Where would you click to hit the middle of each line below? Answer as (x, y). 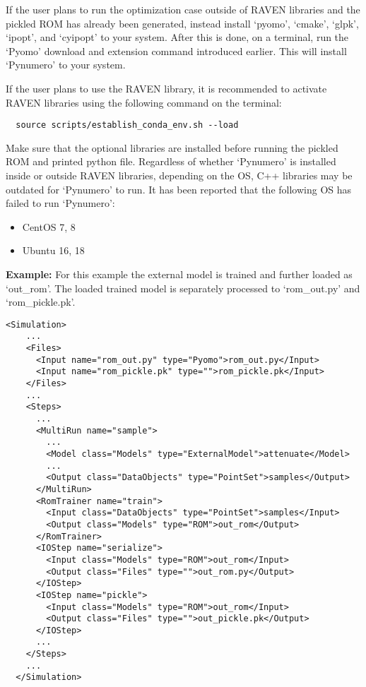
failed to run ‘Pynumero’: (60, 203)
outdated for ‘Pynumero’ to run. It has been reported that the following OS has (179, 189)
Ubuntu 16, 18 (53, 250)
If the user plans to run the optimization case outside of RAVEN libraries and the (183, 9)
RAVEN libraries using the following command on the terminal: (144, 102)
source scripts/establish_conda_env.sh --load (127, 125)
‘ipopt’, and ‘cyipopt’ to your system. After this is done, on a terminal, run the (177, 37)
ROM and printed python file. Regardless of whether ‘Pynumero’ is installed (171, 161)
